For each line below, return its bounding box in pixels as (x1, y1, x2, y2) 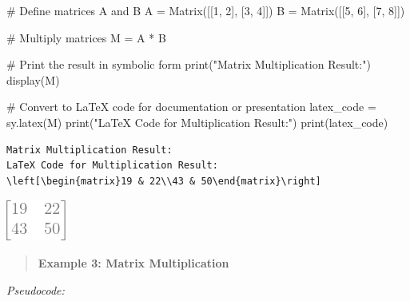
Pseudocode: (6, 281, 65, 298)
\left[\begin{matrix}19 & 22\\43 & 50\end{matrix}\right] (6, 175, 321, 187)
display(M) (6, 71, 60, 88)
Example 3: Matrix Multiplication (38, 254, 229, 271)
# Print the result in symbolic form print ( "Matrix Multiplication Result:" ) (6, 56, 371, 73)
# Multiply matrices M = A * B (6, 29, 166, 46)
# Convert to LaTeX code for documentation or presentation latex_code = (6, 98, 376, 115)
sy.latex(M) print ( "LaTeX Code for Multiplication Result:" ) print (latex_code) (6, 113, 388, 130)
